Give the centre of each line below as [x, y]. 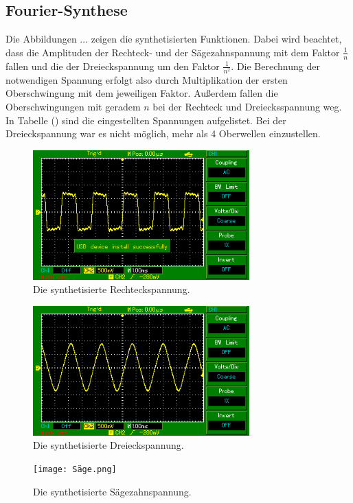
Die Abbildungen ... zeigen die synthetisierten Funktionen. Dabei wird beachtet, [174, 39]
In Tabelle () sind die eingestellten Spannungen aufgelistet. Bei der [146, 120]
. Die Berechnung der [275, 66]
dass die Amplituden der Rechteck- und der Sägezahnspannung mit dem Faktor [173, 52]
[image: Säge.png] [75, 470]
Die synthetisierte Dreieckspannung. [109, 445]
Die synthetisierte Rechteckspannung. [112, 289]
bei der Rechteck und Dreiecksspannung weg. [247, 106]
